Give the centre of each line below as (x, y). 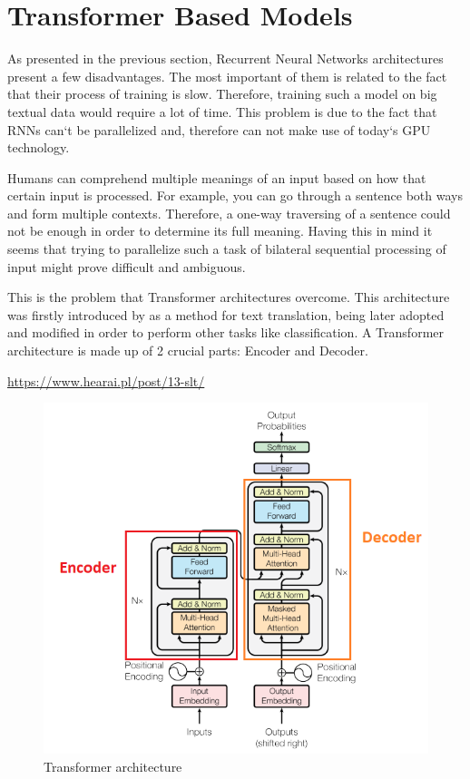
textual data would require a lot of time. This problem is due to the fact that (222, 111)
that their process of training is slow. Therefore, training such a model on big (222, 94)
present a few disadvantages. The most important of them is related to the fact (227, 76)
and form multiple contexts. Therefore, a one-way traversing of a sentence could (229, 213)
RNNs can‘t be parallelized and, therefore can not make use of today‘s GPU (219, 129)
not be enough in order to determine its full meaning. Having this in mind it (220, 231)
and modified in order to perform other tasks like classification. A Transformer (225, 332)
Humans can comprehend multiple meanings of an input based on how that (217, 177)
